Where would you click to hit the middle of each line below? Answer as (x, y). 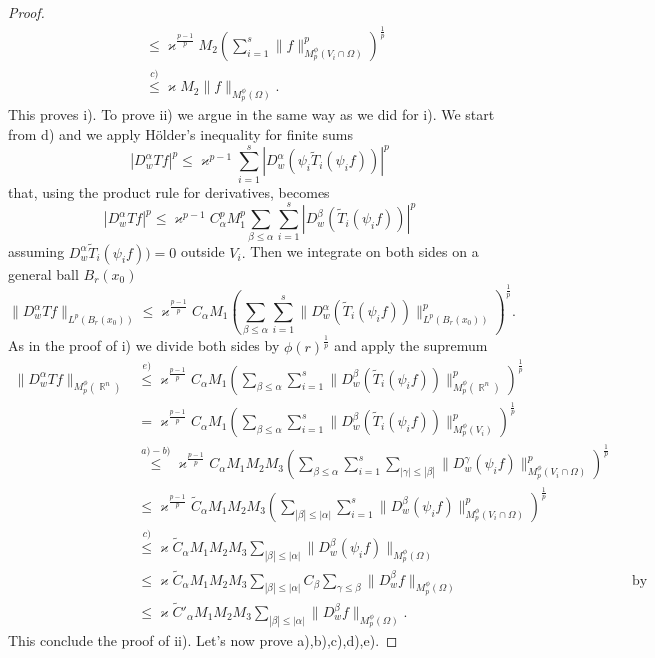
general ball (43, 273)
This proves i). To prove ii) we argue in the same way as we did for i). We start (251, 114)
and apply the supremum (411, 345)
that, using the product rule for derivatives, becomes (169, 191)
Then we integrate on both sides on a (364, 251)
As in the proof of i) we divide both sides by (144, 345)
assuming (36, 251)
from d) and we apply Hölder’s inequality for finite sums (180, 134)
